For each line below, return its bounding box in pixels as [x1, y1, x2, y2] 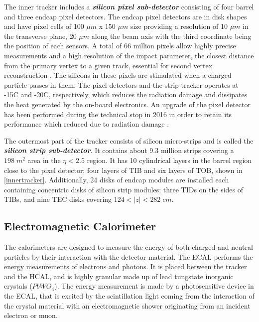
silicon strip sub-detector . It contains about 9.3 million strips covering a [4, 145, 234, 156]
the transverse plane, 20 [4, 30, 77, 41]
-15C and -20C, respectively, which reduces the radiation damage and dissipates [4, 89, 248, 100]
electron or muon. [4, 310, 58, 321]
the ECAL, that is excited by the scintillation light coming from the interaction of [4, 291, 255, 301]
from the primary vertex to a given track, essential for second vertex [4, 60, 213, 70]
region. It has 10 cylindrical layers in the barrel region [87, 155, 252, 165]
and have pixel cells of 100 [4, 21, 84, 31]
